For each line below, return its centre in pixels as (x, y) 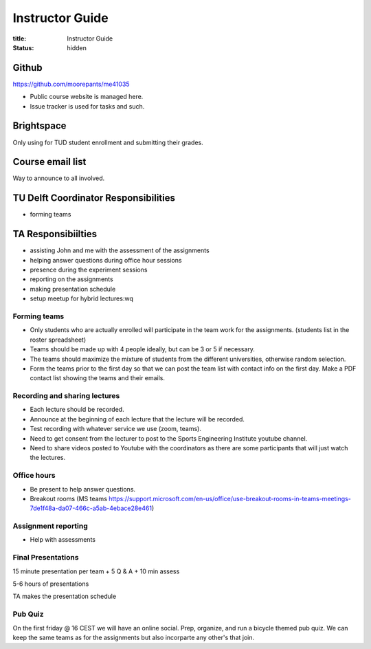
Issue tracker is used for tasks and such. (87, 106)
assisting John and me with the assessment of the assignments (120, 250)
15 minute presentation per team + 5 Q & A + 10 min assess (96, 571)
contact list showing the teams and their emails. (97, 378)
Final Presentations (46, 558)
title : (20, 38)
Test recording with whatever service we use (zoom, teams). (116, 429)
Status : (23, 47)
